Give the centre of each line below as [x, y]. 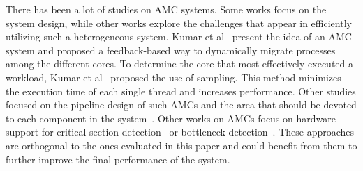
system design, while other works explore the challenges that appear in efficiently [179, 23]
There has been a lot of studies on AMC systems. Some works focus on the [166, 9]
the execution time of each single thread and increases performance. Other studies [181, 91]
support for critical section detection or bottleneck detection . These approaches [180, 132]
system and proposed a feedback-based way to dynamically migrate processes [171, 50]
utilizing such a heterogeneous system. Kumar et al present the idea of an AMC [179, 36]
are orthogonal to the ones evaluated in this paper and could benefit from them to [181, 145]
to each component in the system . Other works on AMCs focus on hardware [171, 118]
